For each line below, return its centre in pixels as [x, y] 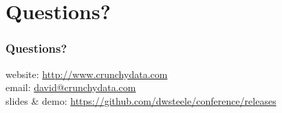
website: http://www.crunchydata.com [87, 74]
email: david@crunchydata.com [71, 87]
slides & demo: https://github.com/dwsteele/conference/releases [141, 100]
